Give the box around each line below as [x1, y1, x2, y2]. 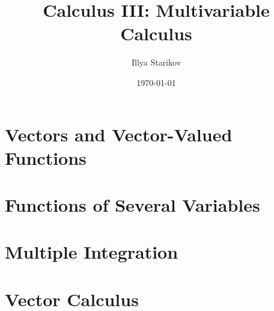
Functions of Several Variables [5, 192, 260, 217]
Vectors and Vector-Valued [5, 122, 233, 146]
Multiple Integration [5, 239, 178, 264]
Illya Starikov [131, 56, 181, 69]
